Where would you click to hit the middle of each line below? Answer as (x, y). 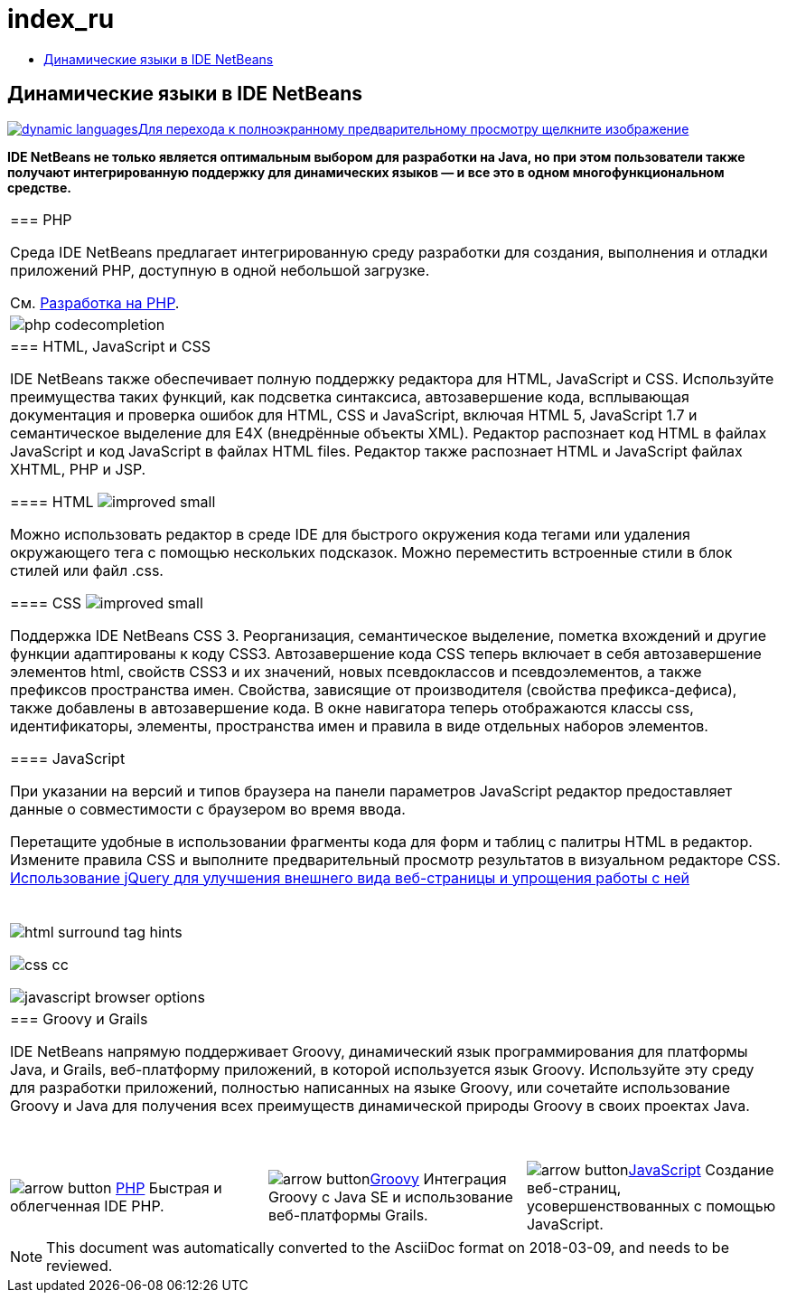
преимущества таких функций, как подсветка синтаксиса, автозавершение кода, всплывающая (350, 396)
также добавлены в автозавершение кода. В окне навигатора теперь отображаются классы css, (352, 707)
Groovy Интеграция (438, 1178)
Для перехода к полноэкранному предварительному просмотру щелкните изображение (413, 128)
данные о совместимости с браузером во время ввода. (208, 809)
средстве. (39, 187)
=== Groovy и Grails (79, 1018)
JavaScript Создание (701, 1169)
